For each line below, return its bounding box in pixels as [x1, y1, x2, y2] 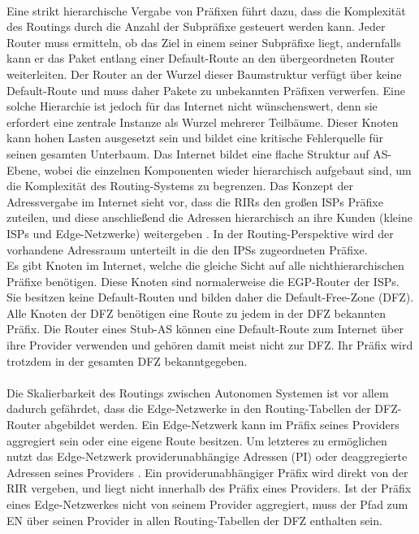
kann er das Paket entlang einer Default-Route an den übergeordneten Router [6, 50, 395, 67]
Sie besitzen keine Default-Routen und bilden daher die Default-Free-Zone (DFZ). [6, 289, 414, 306]
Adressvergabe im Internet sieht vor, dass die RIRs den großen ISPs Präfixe [6, 193, 383, 210]
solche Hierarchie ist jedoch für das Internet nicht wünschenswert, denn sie [6, 98, 378, 115]
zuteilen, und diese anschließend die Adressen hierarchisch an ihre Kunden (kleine [6, 209, 413, 226]
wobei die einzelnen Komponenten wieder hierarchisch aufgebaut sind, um [44, 161, 412, 178]
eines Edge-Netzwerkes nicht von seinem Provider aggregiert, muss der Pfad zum [6, 496, 408, 512]
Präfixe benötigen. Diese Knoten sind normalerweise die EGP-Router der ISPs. [6, 272, 400, 289]
